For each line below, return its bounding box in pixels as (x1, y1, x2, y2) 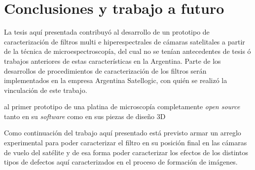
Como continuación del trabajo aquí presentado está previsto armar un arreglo (4, 127, 241, 138)
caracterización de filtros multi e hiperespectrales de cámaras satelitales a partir (4, 36, 245, 46)
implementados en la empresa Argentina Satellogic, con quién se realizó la (4, 75, 227, 85)
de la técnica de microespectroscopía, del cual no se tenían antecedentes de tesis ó (4, 46, 251, 56)
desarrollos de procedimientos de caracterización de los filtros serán (4, 65, 207, 76)
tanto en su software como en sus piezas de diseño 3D (4, 111, 166, 121)
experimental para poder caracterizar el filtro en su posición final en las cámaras (4, 137, 247, 148)
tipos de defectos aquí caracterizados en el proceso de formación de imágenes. (4, 157, 238, 167)
